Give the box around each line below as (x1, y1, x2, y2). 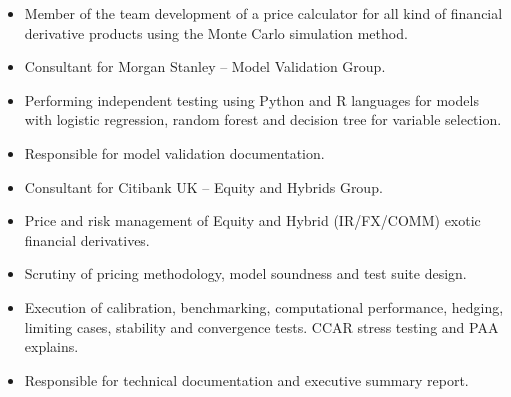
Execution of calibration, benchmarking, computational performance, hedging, (24, 296, 504, 317)
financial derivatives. (24, 229, 150, 250)
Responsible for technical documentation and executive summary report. (24, 369, 469, 390)
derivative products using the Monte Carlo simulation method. (24, 22, 408, 43)
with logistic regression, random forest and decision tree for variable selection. (24, 109, 502, 130)
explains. (24, 336, 79, 357)
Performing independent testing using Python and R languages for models (24, 89, 479, 110)
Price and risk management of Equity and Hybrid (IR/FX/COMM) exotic (24, 210, 481, 231)
